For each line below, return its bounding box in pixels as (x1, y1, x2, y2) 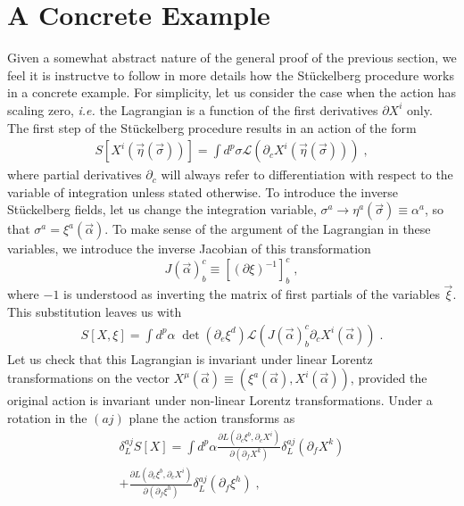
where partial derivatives (7, 165, 142, 184)
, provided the (350, 369, 427, 387)
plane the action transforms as (128, 408, 295, 427)
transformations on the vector (7, 369, 170, 387)
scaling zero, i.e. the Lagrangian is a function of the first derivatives (7, 100, 378, 119)
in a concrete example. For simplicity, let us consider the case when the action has (7, 83, 457, 102)
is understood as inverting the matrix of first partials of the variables (63, 285, 440, 303)
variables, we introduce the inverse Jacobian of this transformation (7, 239, 371, 258)
